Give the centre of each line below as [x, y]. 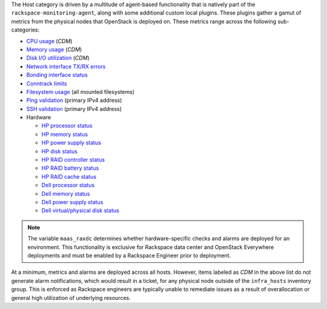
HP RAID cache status [69, 176]
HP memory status [64, 134]
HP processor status [67, 126]
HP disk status [60, 151]
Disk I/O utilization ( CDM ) [58, 58]
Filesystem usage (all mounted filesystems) [81, 91]
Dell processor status [68, 185]
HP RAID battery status [70, 168]
